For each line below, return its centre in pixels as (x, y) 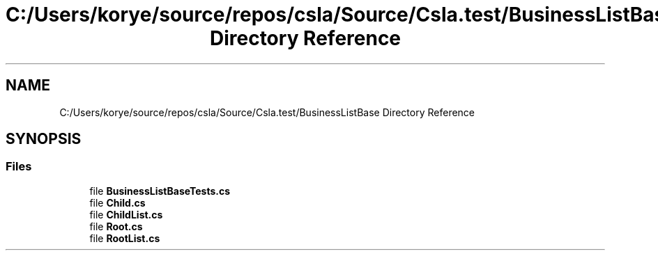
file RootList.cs (125, 238)
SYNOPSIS (44, 139)
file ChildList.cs (126, 214)
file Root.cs (116, 226)
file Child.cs (117, 202)
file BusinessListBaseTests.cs (160, 191)
